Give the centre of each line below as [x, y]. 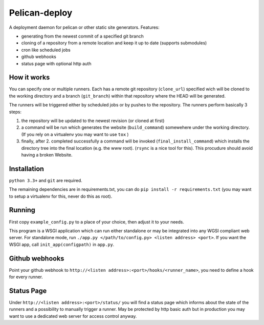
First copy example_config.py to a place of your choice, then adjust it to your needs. [97, 222]
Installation [26, 169]
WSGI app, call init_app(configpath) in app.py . [62, 244]
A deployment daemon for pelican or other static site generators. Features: [84, 27]
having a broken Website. [47, 155]
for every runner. [26, 277]
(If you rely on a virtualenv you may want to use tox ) [75, 134]
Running [22, 210]
